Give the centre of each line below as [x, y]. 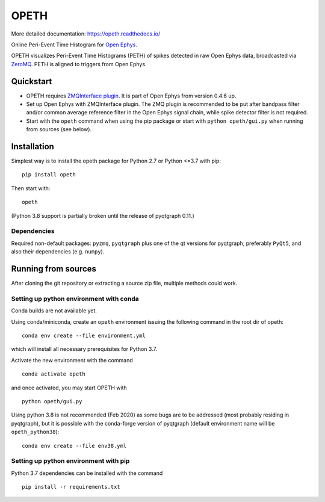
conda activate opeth [54, 374]
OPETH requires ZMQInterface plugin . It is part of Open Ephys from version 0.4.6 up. [131, 96]
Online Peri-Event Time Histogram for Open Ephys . [74, 45]
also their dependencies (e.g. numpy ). [58, 252]
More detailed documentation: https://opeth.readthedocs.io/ [86, 34]
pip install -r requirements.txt [71, 487]
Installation [32, 147]
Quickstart [32, 81]
